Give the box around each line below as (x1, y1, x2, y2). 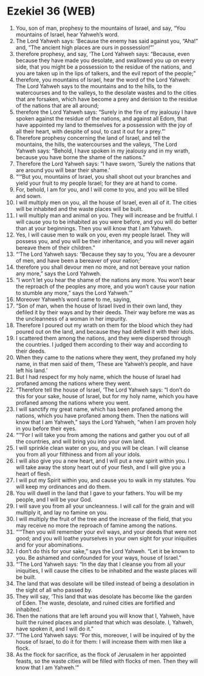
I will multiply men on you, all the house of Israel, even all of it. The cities (15, 199, 197, 206)
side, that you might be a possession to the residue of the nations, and (15, 63, 192, 71)
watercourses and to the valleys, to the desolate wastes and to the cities (15, 89, 197, 96)
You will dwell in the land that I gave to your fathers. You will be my (15, 489, 183, 497)
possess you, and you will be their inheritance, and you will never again (15, 237, 194, 244)
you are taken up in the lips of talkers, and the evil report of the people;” (15, 69, 196, 77)
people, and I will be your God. (15, 495, 93, 503)
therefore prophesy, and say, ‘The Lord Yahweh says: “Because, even (15, 50, 190, 57)
